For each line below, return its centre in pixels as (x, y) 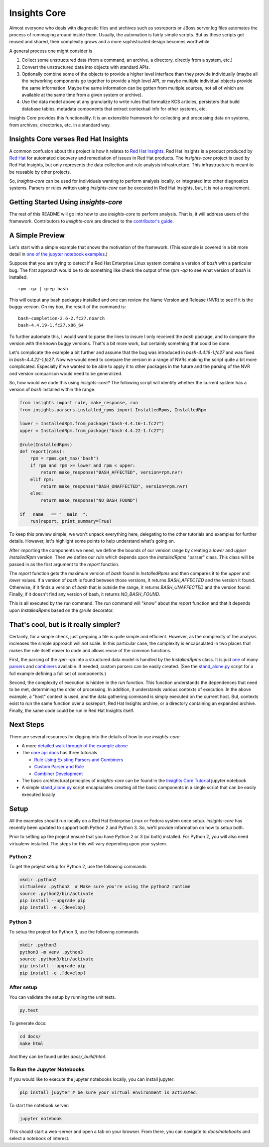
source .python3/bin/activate (57, 959)
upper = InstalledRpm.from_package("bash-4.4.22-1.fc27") (92, 430)
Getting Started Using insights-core (66, 202)
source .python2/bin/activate (57, 893)
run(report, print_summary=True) (71, 521)
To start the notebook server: (39, 1105)
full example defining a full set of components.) (58, 673)
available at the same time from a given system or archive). (82, 95)
